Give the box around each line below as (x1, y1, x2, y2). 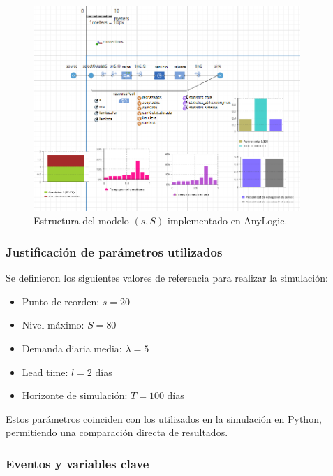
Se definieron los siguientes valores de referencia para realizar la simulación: (6, 271, 328, 285)
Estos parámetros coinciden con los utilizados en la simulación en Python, (6, 411, 322, 426)
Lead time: (22, 364, 68, 379)
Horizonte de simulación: (22, 388, 128, 403)
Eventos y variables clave (6, 454, 149, 472)
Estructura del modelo (34, 213, 129, 228)
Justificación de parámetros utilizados (6, 243, 223, 260)
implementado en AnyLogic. (168, 213, 288, 228)
